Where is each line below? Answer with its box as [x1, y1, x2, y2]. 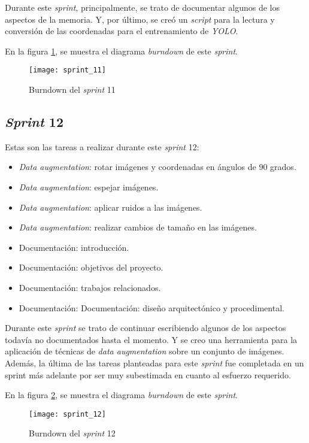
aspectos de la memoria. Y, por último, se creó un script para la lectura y [5, 13, 275, 25]
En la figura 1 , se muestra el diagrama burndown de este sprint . [5, 44, 238, 57]
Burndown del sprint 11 [29, 83, 116, 96]
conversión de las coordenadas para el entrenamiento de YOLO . [5, 25, 238, 37]
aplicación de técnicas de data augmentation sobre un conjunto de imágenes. [5, 345, 284, 357]
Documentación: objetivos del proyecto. [19, 261, 163, 274]
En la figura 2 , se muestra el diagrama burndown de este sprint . [5, 389, 238, 401]
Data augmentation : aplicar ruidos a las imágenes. [19, 201, 202, 213]
